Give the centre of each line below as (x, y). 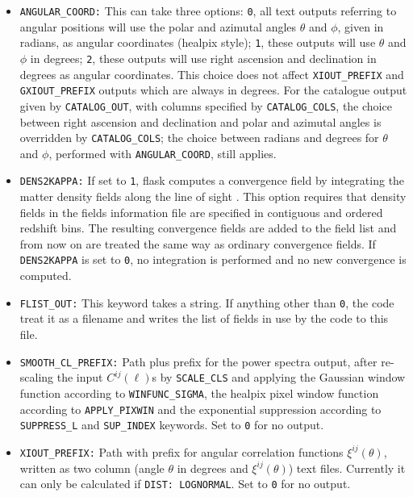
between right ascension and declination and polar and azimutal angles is (200, 121)
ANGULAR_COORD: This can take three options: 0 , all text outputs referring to (208, 10)
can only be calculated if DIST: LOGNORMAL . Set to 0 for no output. (185, 484)
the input (80, 377)
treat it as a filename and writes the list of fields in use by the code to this (204, 318)
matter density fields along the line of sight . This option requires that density (213, 196)
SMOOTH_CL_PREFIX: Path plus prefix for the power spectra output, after (198, 361)
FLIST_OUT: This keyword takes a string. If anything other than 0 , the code (207, 302)
